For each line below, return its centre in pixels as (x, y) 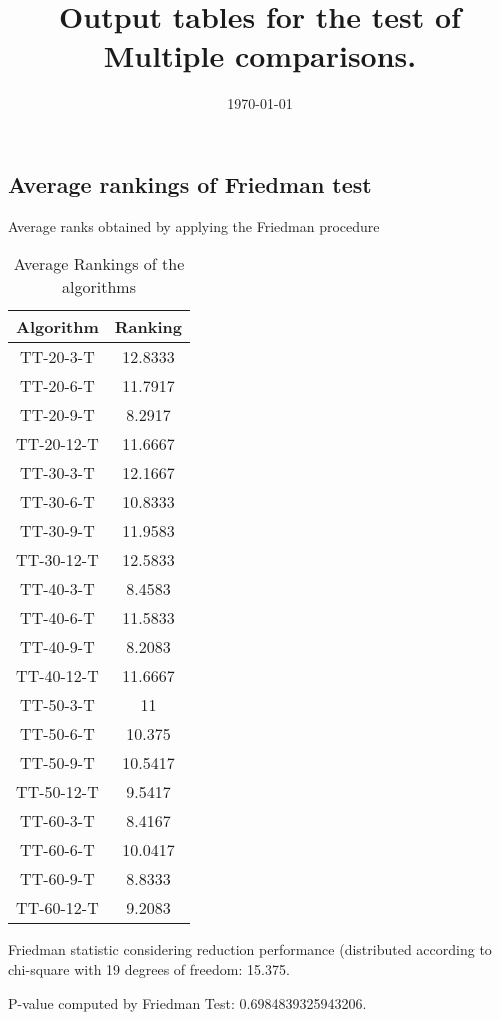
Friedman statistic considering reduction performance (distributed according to (250, 949)
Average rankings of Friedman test (190, 183)
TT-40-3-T (57, 589)
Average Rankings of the (99, 264)
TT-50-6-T (57, 734)
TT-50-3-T (57, 705)
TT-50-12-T (57, 792)
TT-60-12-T (57, 908)
